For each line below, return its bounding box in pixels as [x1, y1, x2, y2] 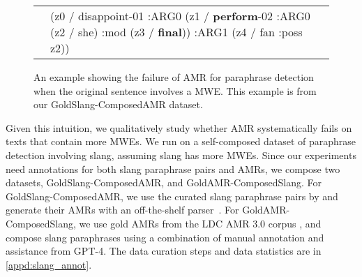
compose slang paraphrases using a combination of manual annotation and [6, 230, 324, 244]
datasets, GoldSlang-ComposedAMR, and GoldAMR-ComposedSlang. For [6, 175, 322, 190]
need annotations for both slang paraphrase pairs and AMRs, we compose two [6, 161, 340, 176]
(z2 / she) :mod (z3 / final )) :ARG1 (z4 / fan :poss [50, 24, 303, 40]
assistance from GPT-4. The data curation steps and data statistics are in [6, 244, 322, 258]
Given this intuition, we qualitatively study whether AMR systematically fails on [6, 120, 352, 135]
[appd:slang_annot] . [6, 257, 92, 271]
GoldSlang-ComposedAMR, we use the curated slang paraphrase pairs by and [6, 188, 338, 203]
